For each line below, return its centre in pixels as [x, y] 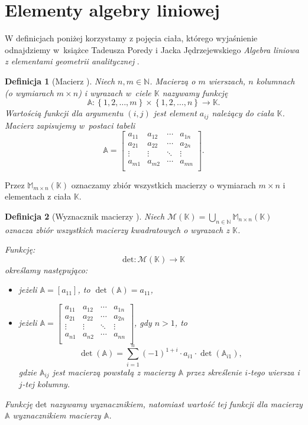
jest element [175, 113]
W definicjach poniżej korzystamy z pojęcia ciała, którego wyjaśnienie [131, 38]
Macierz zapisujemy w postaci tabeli [70, 125]
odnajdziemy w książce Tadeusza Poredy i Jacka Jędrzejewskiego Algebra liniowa [152, 49]
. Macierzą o [173, 81]
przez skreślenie [214, 372]
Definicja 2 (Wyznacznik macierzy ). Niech [85, 216]
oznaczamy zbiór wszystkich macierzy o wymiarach [163, 184]
